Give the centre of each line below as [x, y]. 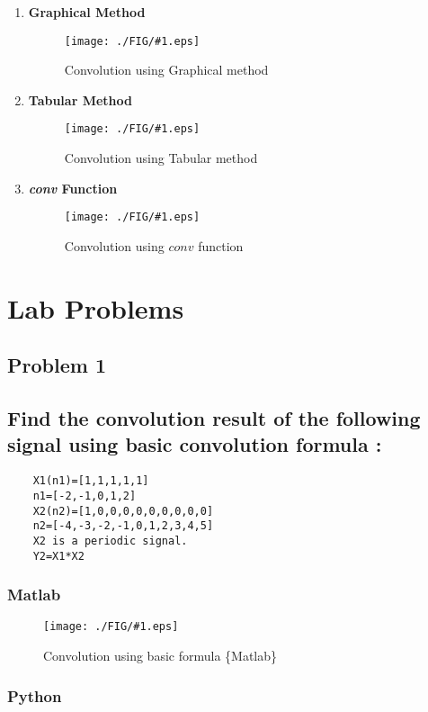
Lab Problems [96, 307]
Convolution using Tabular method [161, 158]
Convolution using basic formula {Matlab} [160, 656]
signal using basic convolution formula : [195, 444]
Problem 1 [57, 365]
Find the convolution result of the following [214, 418]
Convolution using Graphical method [166, 70]
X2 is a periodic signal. [110, 541]
